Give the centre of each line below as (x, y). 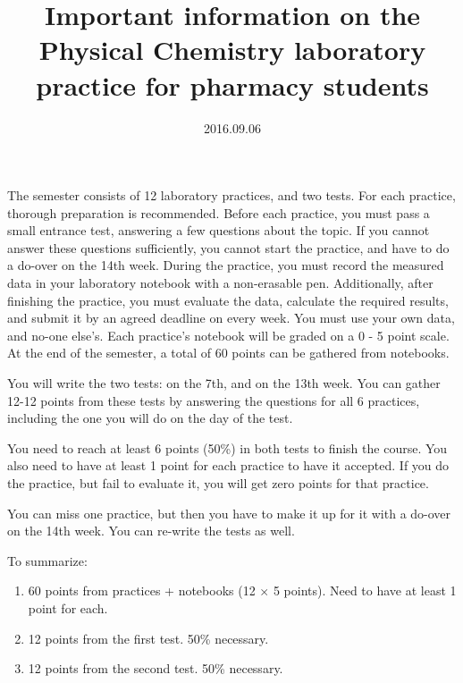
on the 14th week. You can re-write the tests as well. (151, 531)
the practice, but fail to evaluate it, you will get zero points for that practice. (218, 483)
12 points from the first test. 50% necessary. (148, 638)
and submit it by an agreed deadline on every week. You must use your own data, (231, 318)
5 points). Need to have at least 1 (365, 590)
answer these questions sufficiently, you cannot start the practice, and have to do (228, 247)
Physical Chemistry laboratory (232, 50)
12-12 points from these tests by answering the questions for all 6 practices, (214, 400)
